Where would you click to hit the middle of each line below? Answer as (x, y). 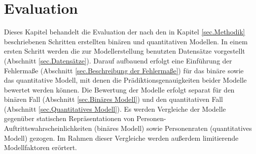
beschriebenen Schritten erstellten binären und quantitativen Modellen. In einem (126, 41)
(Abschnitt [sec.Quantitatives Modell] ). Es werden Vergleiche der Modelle (115, 108)
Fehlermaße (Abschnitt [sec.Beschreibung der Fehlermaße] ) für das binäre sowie (124, 70)
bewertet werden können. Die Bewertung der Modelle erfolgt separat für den (119, 89)
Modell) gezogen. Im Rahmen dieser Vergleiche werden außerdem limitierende (121, 138)
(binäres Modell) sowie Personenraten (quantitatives (173, 128)
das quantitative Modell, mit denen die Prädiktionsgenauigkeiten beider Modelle (126, 80)
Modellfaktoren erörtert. (40, 147)
